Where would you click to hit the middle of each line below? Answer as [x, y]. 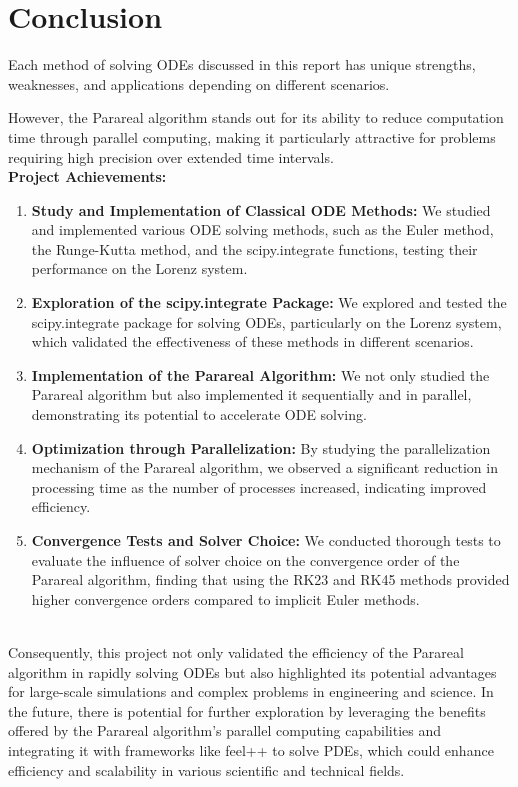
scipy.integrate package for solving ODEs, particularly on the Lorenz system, [266, 321]
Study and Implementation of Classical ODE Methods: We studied [261, 209]
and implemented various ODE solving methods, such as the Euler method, [262, 229]
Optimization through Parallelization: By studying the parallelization [261, 447]
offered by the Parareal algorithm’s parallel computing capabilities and [225, 730]
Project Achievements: [87, 176]
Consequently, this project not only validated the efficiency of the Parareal [236, 651]
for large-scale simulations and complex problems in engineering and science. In [251, 691]
